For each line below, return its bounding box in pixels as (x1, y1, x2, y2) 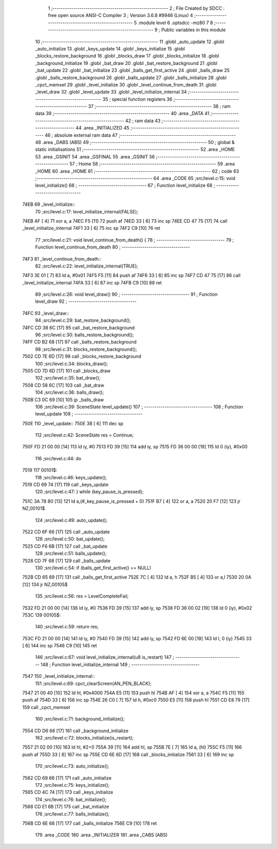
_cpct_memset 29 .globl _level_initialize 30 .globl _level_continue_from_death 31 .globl (35, 81, 216, 87)
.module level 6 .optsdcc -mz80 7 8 (137, 20, 213, 26)
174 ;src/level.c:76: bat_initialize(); (35, 796, 107, 802)
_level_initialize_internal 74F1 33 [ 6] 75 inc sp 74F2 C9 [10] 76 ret (22, 225, 161, 231)
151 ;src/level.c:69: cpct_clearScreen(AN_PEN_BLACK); (35, 680, 152, 687)
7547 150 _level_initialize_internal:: (22, 673, 95, 679)
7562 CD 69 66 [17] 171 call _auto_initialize (22, 774, 112, 781)
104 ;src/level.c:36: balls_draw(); (35, 389, 104, 395)
